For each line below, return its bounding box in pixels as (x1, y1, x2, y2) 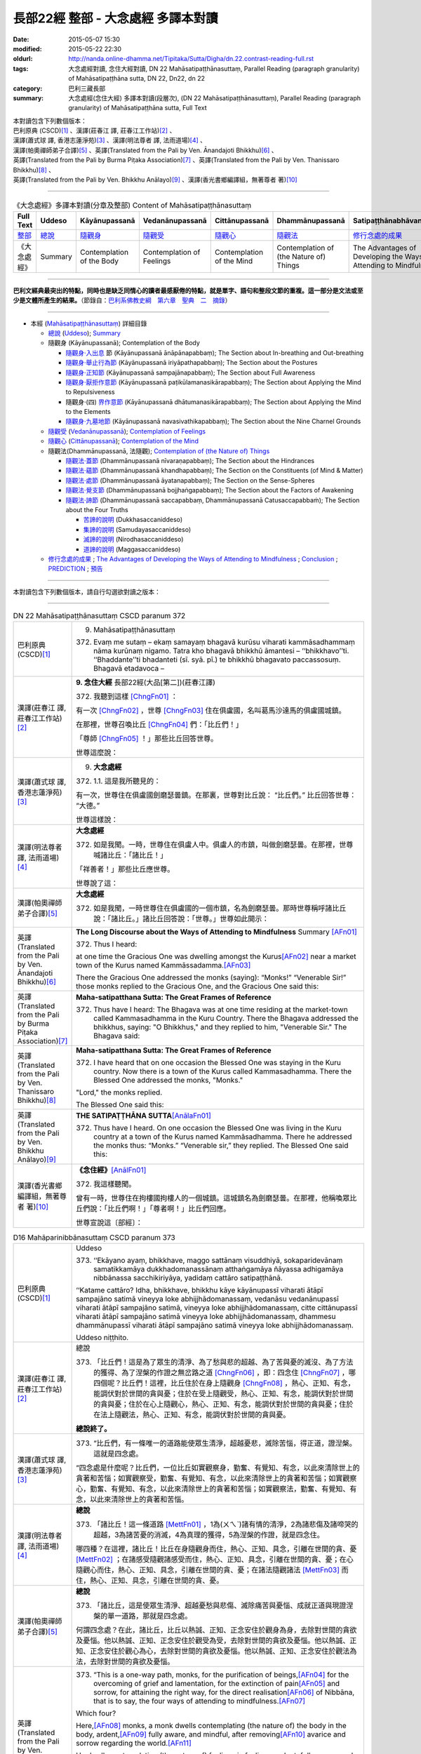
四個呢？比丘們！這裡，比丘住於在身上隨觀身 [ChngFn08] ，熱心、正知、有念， (93, 1378, 355, 1388)
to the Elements (65, 408, 112, 416)
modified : (13, 44, 42, 53)
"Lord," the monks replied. (76, 1087, 163, 1097)
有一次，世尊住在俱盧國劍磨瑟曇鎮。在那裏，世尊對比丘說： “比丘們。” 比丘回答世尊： (76, 790, 357, 800)
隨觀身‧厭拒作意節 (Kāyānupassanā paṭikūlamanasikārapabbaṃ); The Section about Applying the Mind (65, 377, 361, 386)
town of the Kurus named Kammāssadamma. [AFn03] (76, 960, 251, 970)
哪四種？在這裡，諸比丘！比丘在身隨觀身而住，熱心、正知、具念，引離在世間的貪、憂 (76, 1544, 357, 1553)
